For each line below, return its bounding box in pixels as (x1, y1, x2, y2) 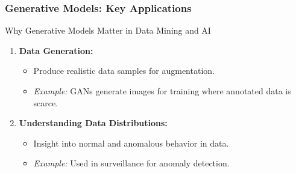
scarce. (33, 96, 58, 109)
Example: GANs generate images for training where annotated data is (33, 85, 291, 97)
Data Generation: (19, 44, 93, 56)
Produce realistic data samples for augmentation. (33, 64, 215, 77)
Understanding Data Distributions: (19, 117, 168, 129)
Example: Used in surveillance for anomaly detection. (33, 157, 230, 169)
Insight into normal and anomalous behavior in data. (33, 136, 229, 149)
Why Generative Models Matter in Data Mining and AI (5, 24, 211, 37)
